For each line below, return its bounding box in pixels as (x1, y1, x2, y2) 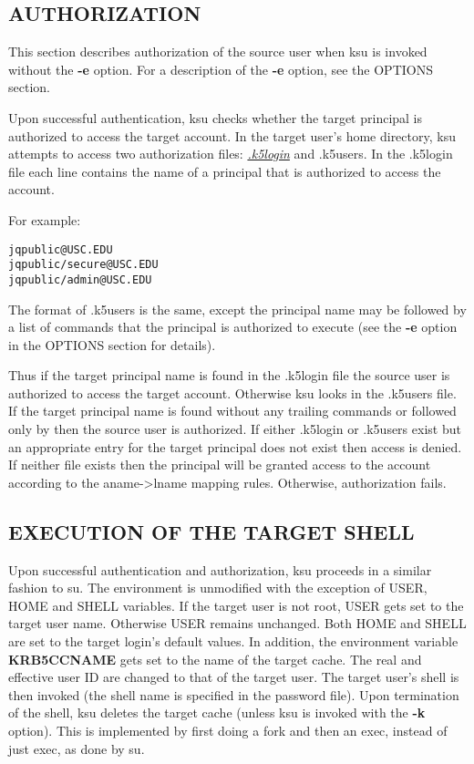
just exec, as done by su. (8, 738, 145, 758)
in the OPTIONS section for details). (8, 335, 216, 354)
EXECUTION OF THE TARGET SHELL (8, 517, 415, 545)
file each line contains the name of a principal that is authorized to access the (8, 161, 441, 181)
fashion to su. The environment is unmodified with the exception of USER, (8, 578, 428, 597)
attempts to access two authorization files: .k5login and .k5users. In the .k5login (8, 144, 453, 163)
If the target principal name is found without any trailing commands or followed (8, 401, 457, 420)
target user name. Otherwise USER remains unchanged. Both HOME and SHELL (8, 614, 467, 633)
